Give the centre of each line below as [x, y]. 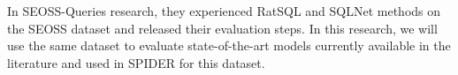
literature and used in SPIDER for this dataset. [136, 62]
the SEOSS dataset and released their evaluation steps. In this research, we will [222, 28]
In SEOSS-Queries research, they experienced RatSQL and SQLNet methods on [224, 11]
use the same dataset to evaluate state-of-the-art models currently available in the [229, 45]
